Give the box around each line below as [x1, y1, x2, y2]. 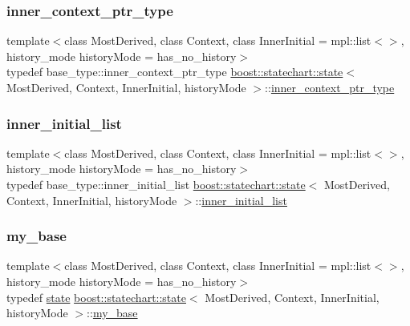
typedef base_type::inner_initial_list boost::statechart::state [6, 176, 306, 192]
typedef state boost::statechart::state [6, 288, 186, 305]
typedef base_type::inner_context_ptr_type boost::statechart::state [6, 63, 343, 80]
